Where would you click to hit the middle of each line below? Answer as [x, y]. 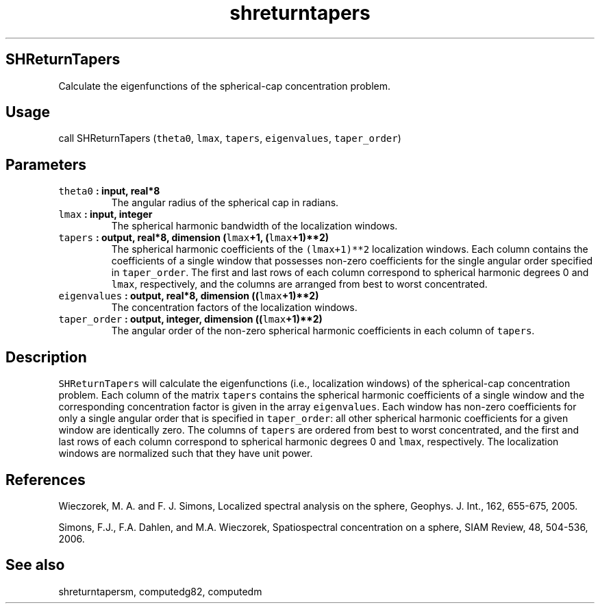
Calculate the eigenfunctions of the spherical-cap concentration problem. [224, 86]
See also [35, 565]
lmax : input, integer [105, 214]
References [46, 480]
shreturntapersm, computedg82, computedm [160, 591]
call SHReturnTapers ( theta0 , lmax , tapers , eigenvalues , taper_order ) [230, 138]
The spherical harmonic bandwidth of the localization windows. [254, 226]
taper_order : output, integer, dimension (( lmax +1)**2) [190, 319]
